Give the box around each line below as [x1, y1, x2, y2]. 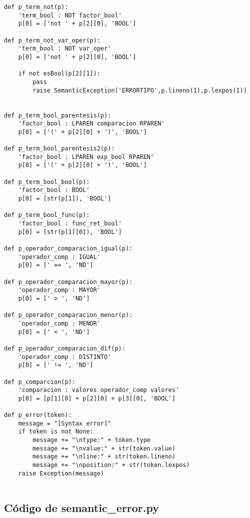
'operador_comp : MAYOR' [18, 286, 101, 294]
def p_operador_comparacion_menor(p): [4, 311, 133, 319]
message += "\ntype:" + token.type [32, 436, 151, 444]
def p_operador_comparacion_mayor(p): [4, 278, 133, 285]
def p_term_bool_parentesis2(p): [4, 145, 115, 152]
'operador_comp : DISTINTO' [18, 353, 111, 360]
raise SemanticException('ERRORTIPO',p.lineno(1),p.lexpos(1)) [32, 86, 247, 94]
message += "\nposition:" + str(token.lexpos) [32, 461, 190, 469]
